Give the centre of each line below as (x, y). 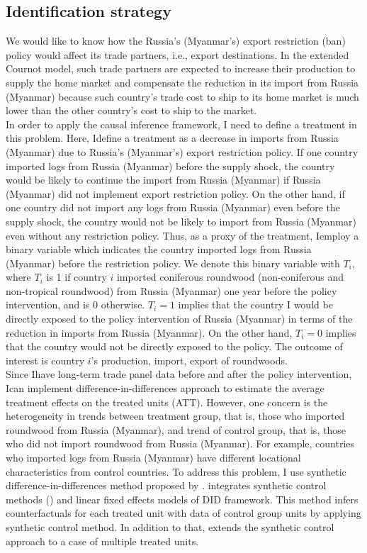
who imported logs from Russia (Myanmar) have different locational (153, 458)
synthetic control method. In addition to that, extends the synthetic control (170, 526)
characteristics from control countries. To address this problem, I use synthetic (176, 471)
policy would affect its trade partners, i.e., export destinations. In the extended (177, 54)
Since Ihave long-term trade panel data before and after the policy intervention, (179, 374)
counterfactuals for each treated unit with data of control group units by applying (183, 513)
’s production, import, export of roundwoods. (189, 360)
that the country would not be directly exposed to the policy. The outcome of (174, 346)
